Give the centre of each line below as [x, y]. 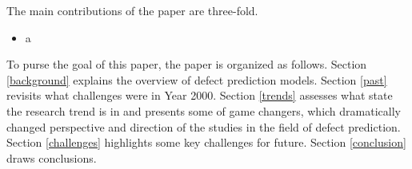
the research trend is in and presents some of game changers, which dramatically [204, 110]
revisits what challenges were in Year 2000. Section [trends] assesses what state [200, 95]
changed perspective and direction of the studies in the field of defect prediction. [204, 126]
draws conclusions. [52, 157]
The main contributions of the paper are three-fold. [132, 10]
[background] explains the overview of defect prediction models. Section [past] [197, 79]
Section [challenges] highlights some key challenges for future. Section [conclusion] [206, 142]
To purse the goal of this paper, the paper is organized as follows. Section [187, 64]
